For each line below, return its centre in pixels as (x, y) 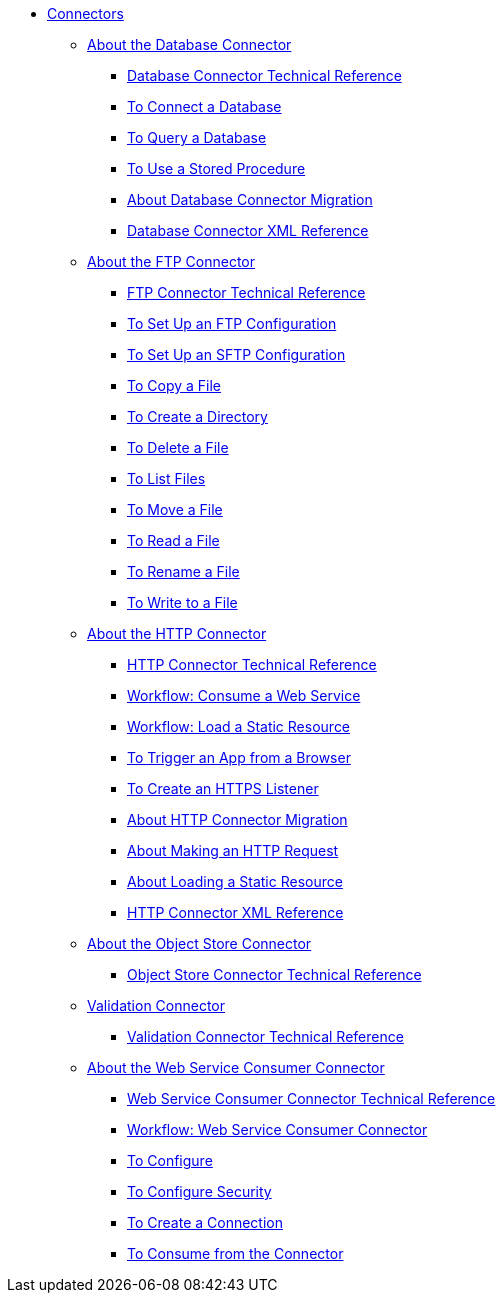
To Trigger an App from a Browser (239, 757)
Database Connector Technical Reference (264, 75)
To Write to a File (182, 602)
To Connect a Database (204, 106)
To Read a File (173, 540)
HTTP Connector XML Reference (235, 912)
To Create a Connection (205, 1222)
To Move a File (175, 509)
